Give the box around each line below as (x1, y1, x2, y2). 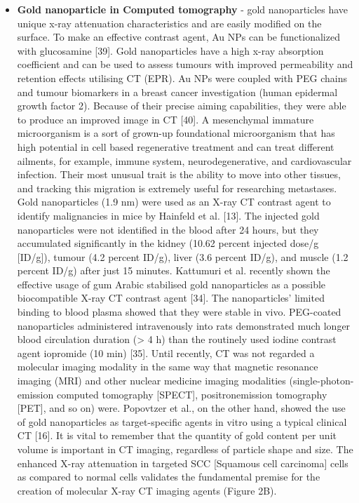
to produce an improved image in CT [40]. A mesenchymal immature (17, 112, 314, 126)
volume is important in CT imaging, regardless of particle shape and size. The (17, 442, 353, 456)
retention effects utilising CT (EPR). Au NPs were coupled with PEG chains (17, 70, 348, 85)
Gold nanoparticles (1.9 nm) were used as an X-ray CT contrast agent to (17, 194, 331, 209)
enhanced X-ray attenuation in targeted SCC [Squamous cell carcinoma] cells (17, 455, 348, 470)
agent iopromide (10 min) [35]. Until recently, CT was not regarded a (17, 345, 315, 360)
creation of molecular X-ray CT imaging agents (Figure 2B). (17, 483, 277, 497)
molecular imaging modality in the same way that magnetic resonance (17, 359, 318, 374)
